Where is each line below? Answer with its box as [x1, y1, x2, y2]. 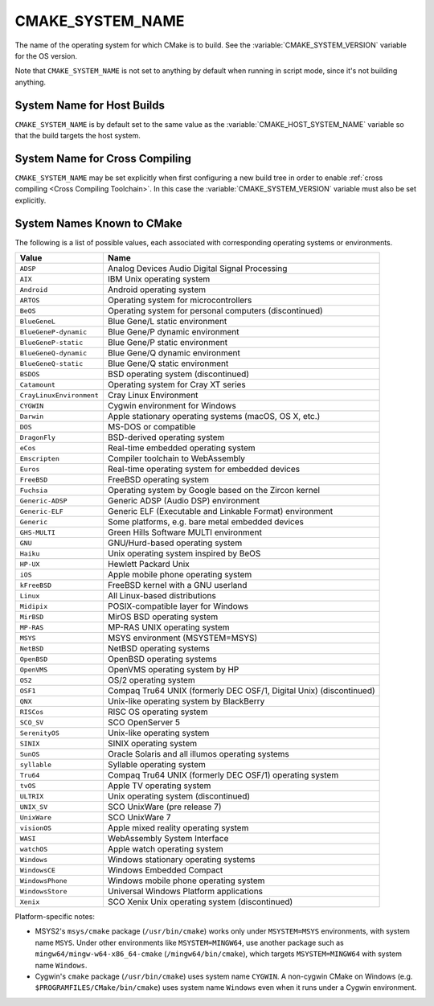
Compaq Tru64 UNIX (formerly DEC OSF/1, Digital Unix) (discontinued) [107, 685, 375, 696]
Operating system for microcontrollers [107, 294, 252, 306]
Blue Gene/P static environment [107, 337, 228, 347]
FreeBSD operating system [107, 474, 209, 485]
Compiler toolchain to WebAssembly [107, 453, 245, 464]
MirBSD [19, 612, 44, 621]
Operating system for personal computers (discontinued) [107, 306, 323, 316]
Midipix [19, 602, 48, 610]
